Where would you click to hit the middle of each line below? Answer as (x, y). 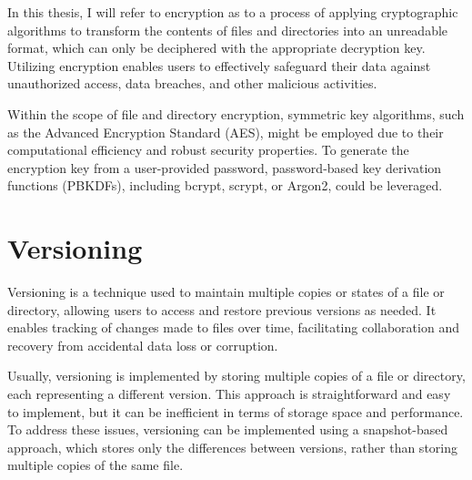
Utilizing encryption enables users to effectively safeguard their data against (219, 65)
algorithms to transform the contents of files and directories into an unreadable (228, 30)
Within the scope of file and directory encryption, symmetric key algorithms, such (236, 113)
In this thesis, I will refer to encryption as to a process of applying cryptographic (233, 12)
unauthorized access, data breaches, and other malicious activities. (192, 83)
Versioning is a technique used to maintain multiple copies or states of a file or (226, 292)
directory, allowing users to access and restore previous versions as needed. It (222, 309)
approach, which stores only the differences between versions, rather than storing (232, 447)
